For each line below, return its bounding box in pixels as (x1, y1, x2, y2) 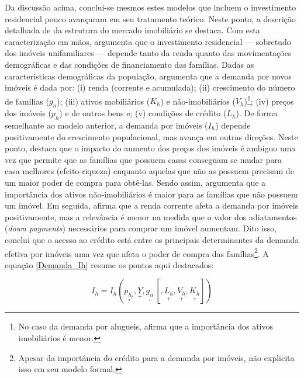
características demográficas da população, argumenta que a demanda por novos (5, 70, 292, 82)
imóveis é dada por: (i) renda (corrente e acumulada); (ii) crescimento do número (5, 81, 295, 93)
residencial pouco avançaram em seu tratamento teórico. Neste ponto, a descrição (5, 12, 296, 25)
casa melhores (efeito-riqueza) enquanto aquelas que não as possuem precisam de (5, 165, 294, 177)
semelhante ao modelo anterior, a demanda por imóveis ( (5, 119, 208, 131)
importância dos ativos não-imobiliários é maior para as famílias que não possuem (5, 188, 298, 200)
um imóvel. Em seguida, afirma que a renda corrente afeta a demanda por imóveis (5, 199, 299, 211)
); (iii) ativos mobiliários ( (57, 95, 150, 107)
